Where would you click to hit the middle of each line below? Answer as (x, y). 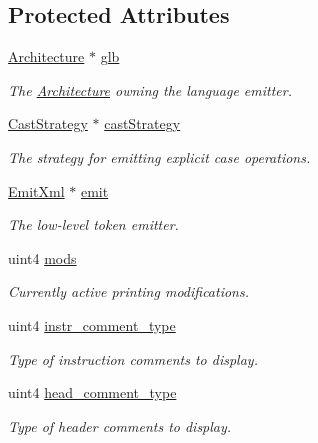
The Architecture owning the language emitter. (150, 89)
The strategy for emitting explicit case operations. (159, 156)
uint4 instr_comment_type (92, 324)
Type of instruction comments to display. (133, 358)
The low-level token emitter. (93, 224)
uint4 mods (42, 257)
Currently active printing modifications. (129, 291)
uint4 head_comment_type (92, 392)
